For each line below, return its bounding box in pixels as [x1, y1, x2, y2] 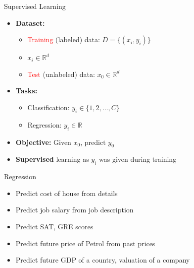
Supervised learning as [15, 154, 89, 164]
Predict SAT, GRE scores [15, 221, 94, 231]
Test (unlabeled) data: [27, 68, 95, 79]
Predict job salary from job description [15, 204, 134, 215]
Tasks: [15, 85, 38, 96]
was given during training [99, 154, 177, 164]
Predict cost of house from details [15, 188, 118, 198]
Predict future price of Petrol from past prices [15, 238, 155, 248]
